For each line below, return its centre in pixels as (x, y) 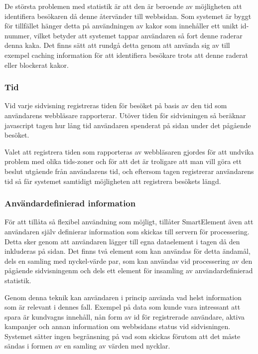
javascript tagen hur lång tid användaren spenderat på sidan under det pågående (128, 125)
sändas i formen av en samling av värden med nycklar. (87, 346)
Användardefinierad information (70, 203)
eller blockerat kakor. (37, 65)
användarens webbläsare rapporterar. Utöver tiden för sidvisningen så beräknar (125, 115)
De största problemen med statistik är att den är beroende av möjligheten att (123, 6)
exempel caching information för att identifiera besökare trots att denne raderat (126, 55)
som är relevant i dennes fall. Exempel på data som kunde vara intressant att (123, 307)
